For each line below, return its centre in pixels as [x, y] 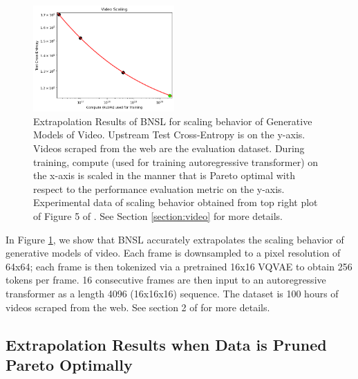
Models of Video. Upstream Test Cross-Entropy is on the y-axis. [169, 135]
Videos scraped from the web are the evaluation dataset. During [169, 148]
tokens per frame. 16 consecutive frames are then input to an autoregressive [166, 280]
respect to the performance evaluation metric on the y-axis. [159, 188]
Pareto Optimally [69, 364]
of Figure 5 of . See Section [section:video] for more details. [158, 215]
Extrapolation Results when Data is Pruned [166, 344]
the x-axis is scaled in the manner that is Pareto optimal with [164, 175]
